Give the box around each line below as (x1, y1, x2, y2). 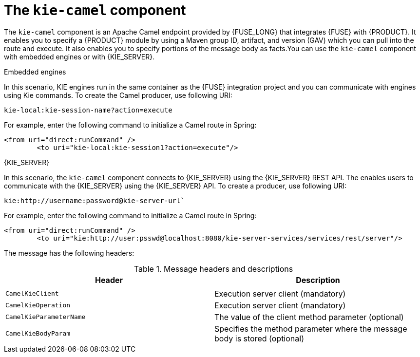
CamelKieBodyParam (5, 330, 71, 338)
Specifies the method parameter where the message (214, 323, 407, 334)
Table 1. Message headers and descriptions (134, 263, 293, 274)
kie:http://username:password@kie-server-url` (4, 196, 185, 205)
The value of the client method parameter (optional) (214, 312, 404, 322)
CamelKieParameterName (5, 313, 86, 321)
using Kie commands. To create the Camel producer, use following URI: (4, 91, 232, 99)
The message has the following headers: (4, 248, 134, 257)
